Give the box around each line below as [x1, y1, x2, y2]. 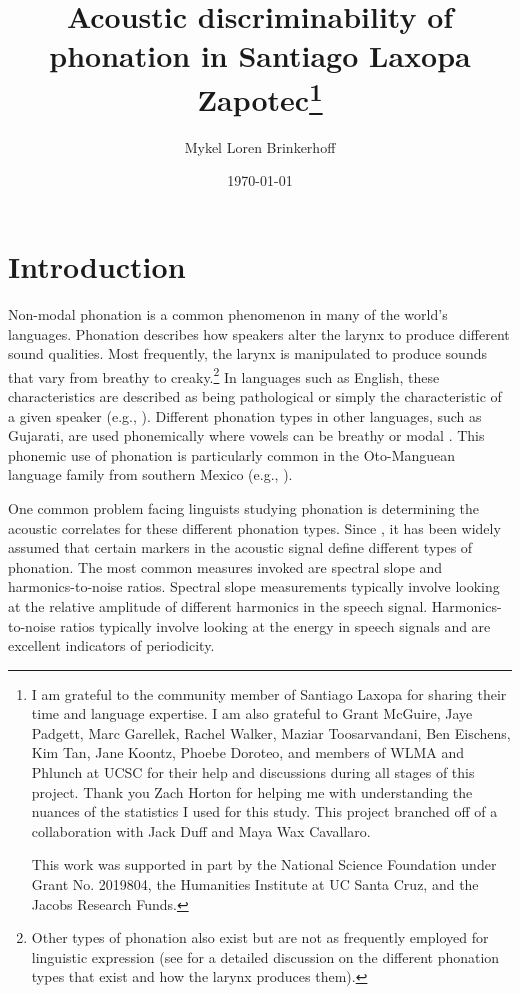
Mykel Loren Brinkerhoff [184, 136, 336, 157]
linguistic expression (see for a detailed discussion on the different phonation [31, 946, 500, 967]
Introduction [8, 246, 186, 287]
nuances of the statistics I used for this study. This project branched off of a [31, 801, 498, 822]
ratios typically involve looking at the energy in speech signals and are [60, 615, 491, 636]
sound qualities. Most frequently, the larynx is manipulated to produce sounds [8, 343, 487, 364]
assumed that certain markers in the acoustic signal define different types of [8, 537, 473, 558]
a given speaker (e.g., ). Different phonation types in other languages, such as [8, 405, 482, 426]
